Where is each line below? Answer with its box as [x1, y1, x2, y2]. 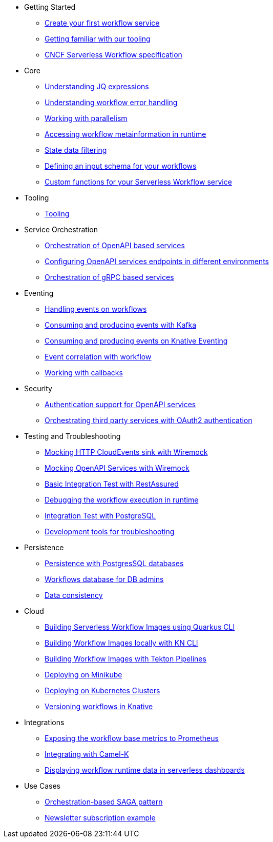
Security [24, 384, 52, 393]
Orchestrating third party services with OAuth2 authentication [45, 416, 253, 425]
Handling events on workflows [45, 305, 147, 313]
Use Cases [24, 781, 60, 790]
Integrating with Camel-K [45, 750, 129, 758]
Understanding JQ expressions [45, 82, 149, 91]
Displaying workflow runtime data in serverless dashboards [45, 766, 245, 774]
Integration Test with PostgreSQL [45, 511, 156, 520]
